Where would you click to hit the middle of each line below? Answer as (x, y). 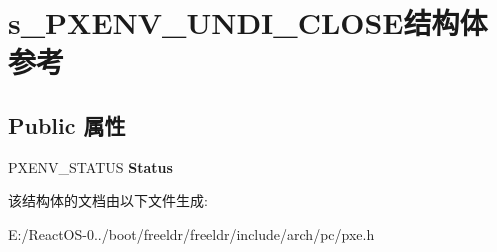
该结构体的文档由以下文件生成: (108, 200)
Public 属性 (67, 124)
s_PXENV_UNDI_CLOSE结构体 (248, 22)
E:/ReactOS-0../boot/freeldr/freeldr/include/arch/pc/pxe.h (191, 233)
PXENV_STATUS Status (90, 166)
